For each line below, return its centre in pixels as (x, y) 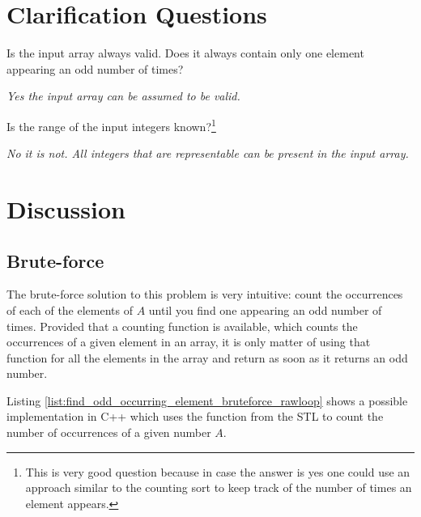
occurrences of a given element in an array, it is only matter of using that (189, 342)
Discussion (66, 208)
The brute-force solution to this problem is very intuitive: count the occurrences (205, 294)
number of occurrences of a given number (109, 432)
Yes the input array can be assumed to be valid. (123, 96)
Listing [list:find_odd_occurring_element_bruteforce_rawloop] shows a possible (207, 400)
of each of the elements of (70, 309)
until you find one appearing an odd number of (265, 309)
